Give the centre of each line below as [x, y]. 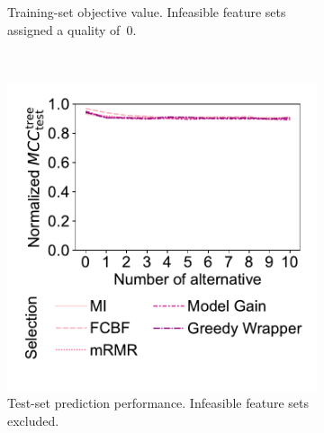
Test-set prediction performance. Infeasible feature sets [158, 403]
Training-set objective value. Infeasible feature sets [147, 12]
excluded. [33, 420]
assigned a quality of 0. [72, 29]
